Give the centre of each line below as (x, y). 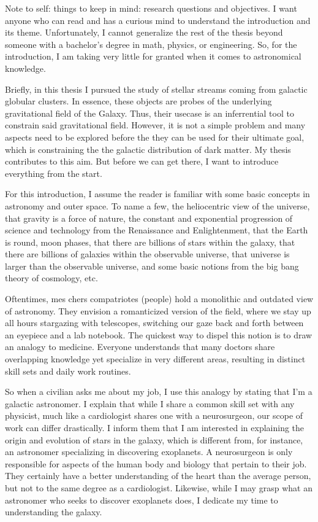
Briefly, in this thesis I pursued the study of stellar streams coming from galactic (156, 89)
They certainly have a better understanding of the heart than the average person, (158, 476)
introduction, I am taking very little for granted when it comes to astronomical (153, 56)
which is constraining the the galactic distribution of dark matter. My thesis (148, 149)
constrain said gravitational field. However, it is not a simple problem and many (155, 125)
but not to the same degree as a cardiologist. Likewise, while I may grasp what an (159, 487)
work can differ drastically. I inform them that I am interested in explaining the (155, 427)
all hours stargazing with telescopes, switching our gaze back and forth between (154, 323)
